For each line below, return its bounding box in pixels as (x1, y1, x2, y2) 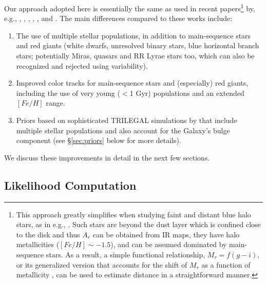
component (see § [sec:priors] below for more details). (16, 135, 181, 146)
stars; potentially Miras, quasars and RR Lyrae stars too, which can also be (16, 50, 255, 61)
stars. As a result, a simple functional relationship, (46, 249, 205, 259)
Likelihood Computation (4, 177, 137, 193)
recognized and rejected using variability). (16, 60, 148, 71)
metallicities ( (16, 239, 60, 250)
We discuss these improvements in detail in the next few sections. (4, 152, 210, 163)
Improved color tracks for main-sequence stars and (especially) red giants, (16, 77, 249, 88)
